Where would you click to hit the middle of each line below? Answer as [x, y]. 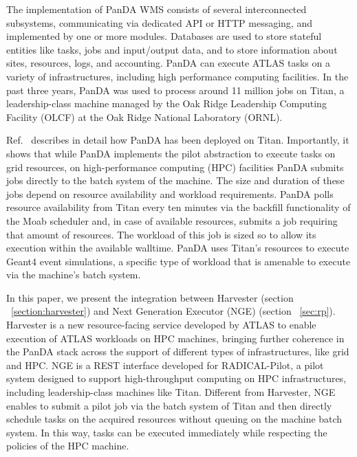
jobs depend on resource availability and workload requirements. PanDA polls [170, 193]
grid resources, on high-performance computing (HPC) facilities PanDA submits [175, 167]
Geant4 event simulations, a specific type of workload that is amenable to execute [178, 261]
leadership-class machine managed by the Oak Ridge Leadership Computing [166, 103]
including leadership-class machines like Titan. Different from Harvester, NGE [171, 392]
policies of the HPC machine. [68, 446]
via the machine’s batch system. [74, 275]
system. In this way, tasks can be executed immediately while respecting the [167, 432]
